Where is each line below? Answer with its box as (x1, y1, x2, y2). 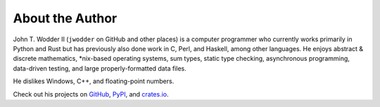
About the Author (13, 10, 118, 26)
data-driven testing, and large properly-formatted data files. (13, 64, 186, 73)
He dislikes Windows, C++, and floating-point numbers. (13, 77, 175, 85)
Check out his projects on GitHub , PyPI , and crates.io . (13, 90, 169, 98)
